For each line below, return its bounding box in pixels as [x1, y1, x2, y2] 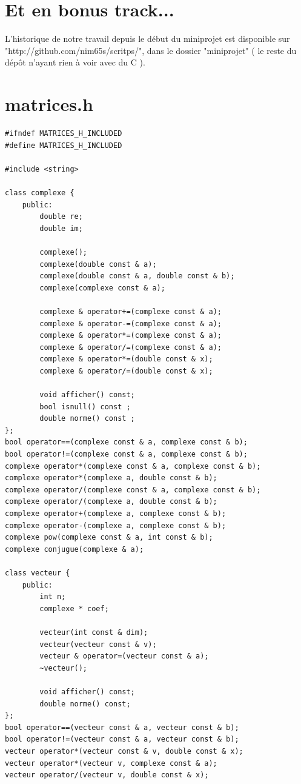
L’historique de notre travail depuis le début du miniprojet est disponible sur [5, 32, 290, 45]
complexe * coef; [39, 604, 109, 613]
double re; [39, 212, 83, 221]
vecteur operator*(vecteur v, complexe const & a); [5, 759, 217, 768]
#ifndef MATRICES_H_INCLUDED [5, 129, 122, 138]
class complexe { [5, 189, 74, 197]
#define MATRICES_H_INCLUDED [5, 141, 122, 150]
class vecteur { [5, 569, 70, 577]
